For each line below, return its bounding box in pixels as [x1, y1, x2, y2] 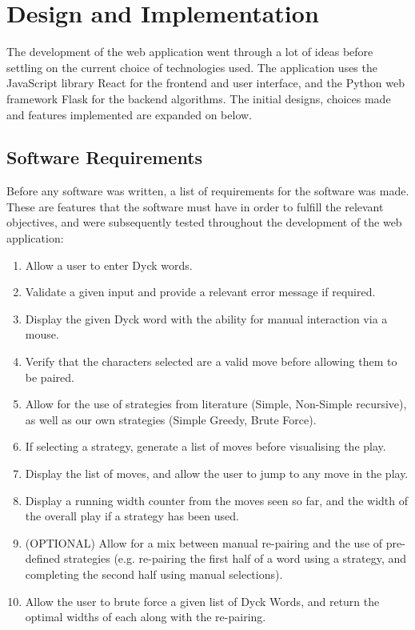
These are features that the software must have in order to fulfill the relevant [6, 198, 384, 215]
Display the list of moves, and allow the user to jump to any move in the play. [25, 465, 409, 482]
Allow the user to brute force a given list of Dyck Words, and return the [25, 592, 380, 609]
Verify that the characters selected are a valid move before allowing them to [25, 353, 397, 370]
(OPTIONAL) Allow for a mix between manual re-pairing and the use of [25, 534, 383, 551]
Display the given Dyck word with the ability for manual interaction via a [25, 310, 388, 327]
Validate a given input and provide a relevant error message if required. [25, 283, 376, 300]
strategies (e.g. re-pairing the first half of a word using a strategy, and [64, 550, 407, 567]
